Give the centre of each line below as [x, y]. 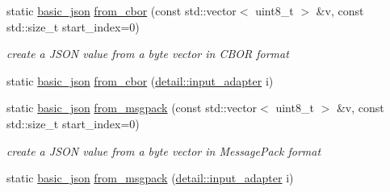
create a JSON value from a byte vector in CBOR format [148, 54]
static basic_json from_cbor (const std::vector [122, 10]
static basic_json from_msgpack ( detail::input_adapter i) [150, 178]
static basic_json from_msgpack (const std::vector [132, 108]
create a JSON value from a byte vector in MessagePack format [164, 150]
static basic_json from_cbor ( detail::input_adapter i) [140, 80]
